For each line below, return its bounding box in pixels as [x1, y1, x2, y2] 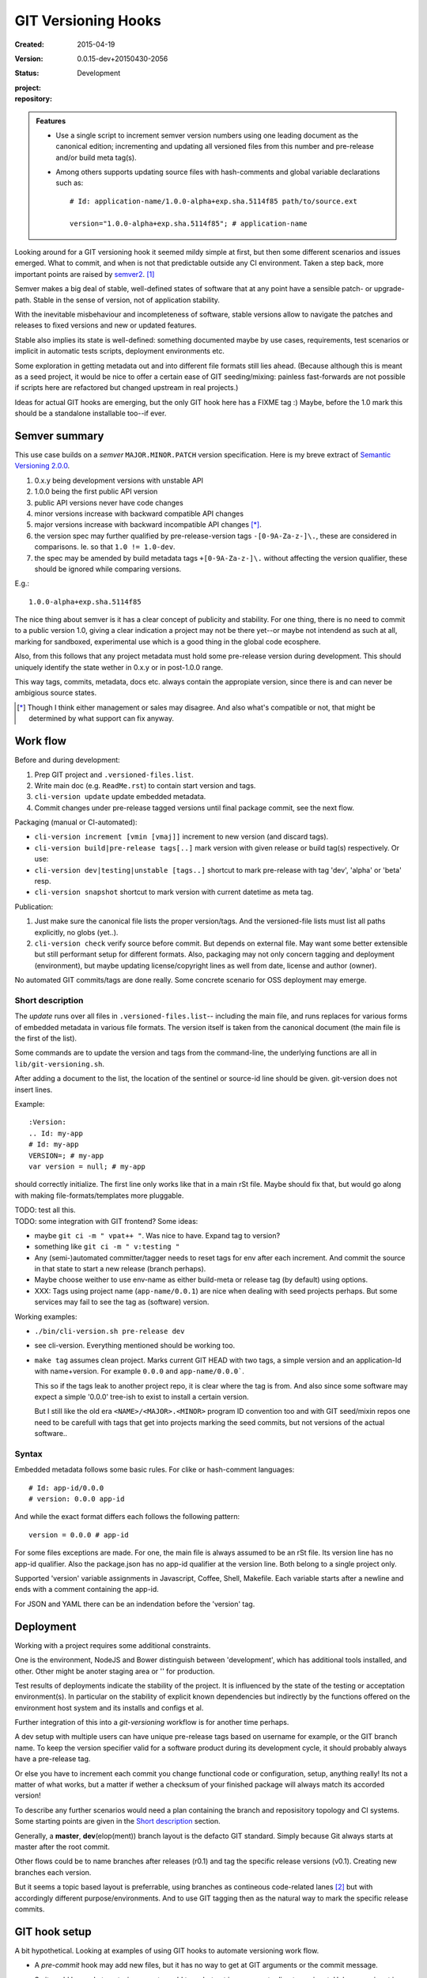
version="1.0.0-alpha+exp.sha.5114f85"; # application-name [70, 218, 308, 228]
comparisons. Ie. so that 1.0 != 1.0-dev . [34, 542, 176, 551]
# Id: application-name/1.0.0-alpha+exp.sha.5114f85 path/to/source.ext [70, 196, 357, 206]
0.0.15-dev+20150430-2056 [77, 54, 168, 63]
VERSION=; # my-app [28, 1151, 104, 1160]
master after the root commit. [14, 1842, 110, 1851]
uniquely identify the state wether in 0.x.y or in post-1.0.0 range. [14, 662, 223, 672]
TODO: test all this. [14, 1205, 76, 1214]
